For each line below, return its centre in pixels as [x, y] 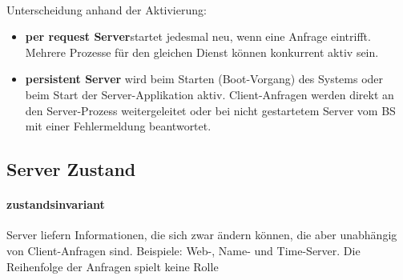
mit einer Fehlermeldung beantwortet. [118, 126]
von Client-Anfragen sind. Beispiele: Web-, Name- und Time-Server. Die [183, 250]
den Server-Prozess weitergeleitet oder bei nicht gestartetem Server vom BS [210, 110]
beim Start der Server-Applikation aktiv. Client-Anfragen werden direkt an [210, 94]
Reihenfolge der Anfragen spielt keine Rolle [113, 266]
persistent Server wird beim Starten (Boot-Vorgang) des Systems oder [204, 79]
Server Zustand [71, 169]
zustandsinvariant [56, 204]
